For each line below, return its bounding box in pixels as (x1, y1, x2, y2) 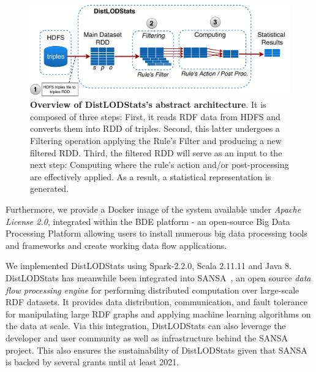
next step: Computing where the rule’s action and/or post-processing (30, 158, 289, 171)
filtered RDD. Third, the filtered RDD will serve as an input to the (30, 146, 282, 159)
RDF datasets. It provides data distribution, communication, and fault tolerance (6, 295, 308, 308)
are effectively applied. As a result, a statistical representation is (30, 170, 271, 183)
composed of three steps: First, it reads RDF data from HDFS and (30, 110, 280, 123)
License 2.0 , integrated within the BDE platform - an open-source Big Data (6, 214, 290, 227)
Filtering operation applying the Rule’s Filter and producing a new (30, 134, 282, 147)
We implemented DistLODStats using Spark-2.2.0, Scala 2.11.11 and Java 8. (6, 259, 292, 272)
